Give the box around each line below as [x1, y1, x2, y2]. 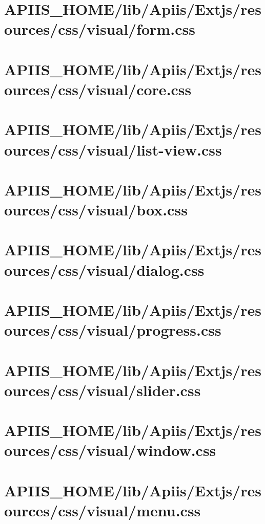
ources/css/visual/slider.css [4, 379, 201, 400]
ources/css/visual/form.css [4, 18, 195, 39]
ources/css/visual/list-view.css [4, 139, 222, 160]
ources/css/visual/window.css [4, 440, 216, 461]
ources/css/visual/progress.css [4, 319, 221, 340]
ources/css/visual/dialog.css [4, 259, 205, 280]
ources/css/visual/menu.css [4, 499, 201, 520]
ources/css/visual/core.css [4, 78, 192, 99]
